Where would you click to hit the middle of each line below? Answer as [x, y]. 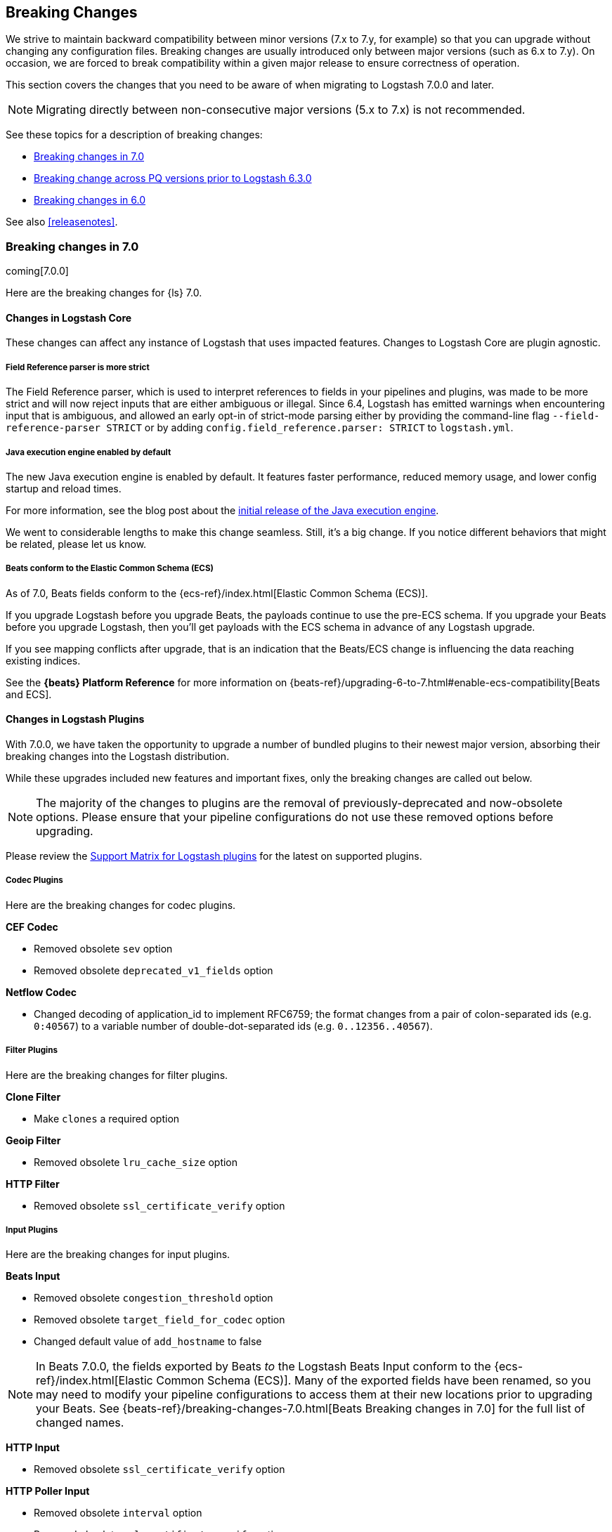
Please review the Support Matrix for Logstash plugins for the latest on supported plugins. [214, 856]
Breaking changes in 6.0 [90, 200]
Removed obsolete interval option [118, 1513]
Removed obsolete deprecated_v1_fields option [154, 970]
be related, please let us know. [76, 544]
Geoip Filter [33, 1140]
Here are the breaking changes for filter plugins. [117, 1075]
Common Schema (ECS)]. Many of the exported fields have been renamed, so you [373, 1381]
